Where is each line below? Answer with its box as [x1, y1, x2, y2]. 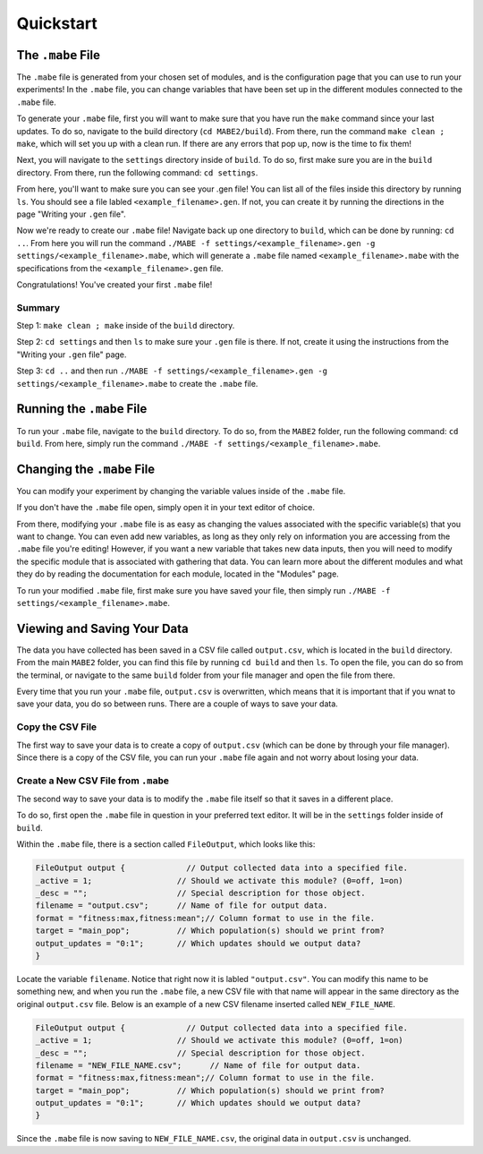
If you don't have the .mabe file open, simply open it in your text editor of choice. [16, 502, 316, 513]
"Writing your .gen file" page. [16, 349, 127, 360]
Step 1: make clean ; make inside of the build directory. [16, 321, 235, 331]
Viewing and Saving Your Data [16, 620, 189, 636]
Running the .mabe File [16, 401, 148, 416]
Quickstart [16, 13, 98, 33]
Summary [16, 301, 61, 313]
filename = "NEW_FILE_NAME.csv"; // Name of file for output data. [35, 1060, 361, 1070]
